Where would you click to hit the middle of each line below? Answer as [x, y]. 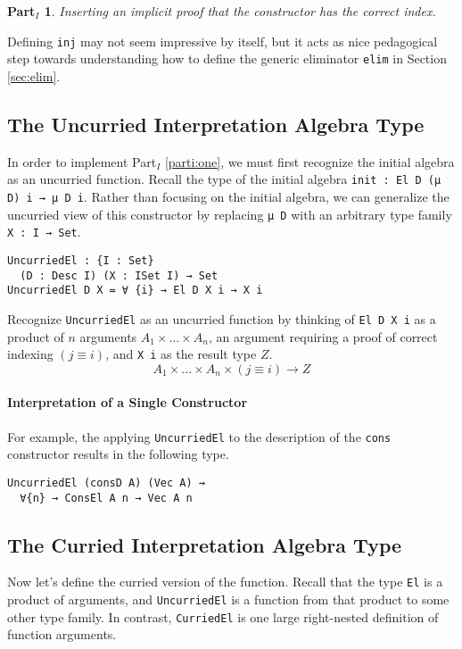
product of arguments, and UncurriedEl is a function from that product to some [228, 599]
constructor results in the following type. [118, 454]
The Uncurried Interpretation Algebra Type [216, 124]
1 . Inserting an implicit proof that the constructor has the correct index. [240, 11]
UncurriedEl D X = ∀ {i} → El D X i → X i [135, 291]
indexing [30, 354]
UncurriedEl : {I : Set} [81, 260]
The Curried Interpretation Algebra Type [205, 544]
